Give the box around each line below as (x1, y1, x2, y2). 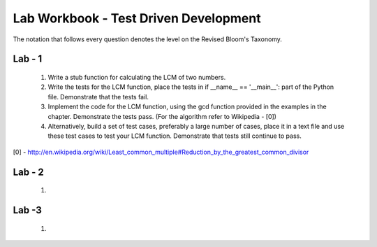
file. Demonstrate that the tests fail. (47, 92, 149, 101)
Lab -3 (13, 204, 42, 216)
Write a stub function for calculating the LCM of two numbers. (47, 73, 226, 81)
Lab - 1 (13, 53, 43, 65)
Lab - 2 (13, 166, 45, 178)
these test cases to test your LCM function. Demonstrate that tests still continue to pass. (47, 132, 302, 140)
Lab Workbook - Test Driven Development (13, 10, 261, 26)
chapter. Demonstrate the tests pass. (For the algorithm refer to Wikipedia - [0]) (47, 112, 277, 120)
